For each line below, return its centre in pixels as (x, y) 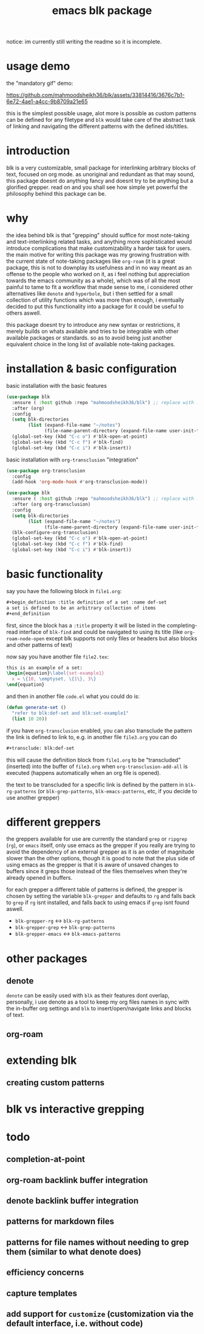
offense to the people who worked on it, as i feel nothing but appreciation (98, 274)
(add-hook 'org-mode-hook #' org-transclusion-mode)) (80, 482)
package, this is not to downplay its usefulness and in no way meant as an (99, 268)
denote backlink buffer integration (73, 1201)
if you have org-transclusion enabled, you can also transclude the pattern (99, 730)
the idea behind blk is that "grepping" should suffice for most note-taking (98, 235)
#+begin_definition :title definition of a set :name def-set (87, 602)
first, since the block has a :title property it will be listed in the (86, 625)
